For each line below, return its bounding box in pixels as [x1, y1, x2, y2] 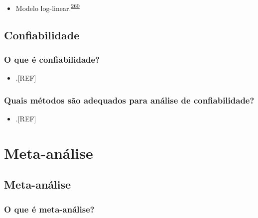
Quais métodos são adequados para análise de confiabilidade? [4, 94, 255, 106]
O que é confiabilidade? [4, 53, 100, 65]
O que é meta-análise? [4, 203, 95, 215]
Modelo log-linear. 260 [15, 1, 80, 13]
